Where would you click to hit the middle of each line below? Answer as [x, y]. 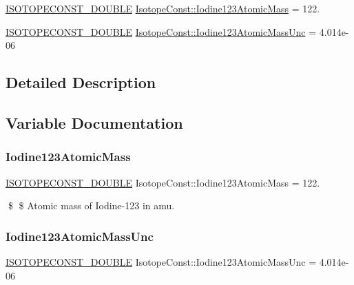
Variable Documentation [94, 122]
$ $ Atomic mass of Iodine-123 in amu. [91, 205]
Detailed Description [81, 82]
